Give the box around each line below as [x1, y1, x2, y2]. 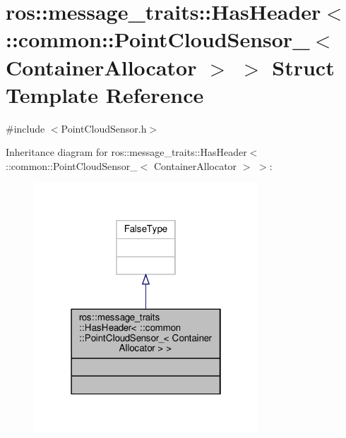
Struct [272, 52, 335, 81]
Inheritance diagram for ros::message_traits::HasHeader [6, 145, 247, 159]
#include [6, 121, 45, 135]
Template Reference [6, 80, 204, 109]
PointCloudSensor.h [61, 121, 147, 135]
